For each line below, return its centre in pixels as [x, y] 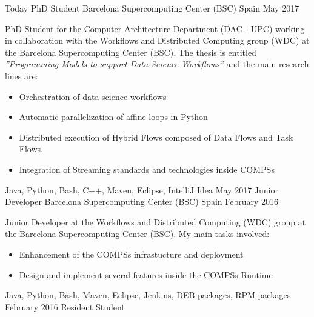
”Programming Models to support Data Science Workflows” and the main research [157, 64]
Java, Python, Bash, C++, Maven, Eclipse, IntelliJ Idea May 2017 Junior [142, 189]
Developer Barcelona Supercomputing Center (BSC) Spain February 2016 [142, 202]
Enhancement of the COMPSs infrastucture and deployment [131, 254]
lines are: [22, 75]
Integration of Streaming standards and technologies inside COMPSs [147, 169]
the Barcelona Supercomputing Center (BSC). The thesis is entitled [131, 52]
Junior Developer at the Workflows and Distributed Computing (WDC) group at [155, 222]
